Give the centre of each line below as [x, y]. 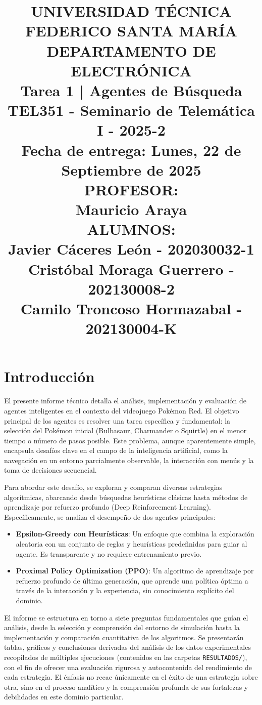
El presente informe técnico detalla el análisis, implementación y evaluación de [125, 401]
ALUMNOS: [131, 229]
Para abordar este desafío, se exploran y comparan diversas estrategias [113, 487]
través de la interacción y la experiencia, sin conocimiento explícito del [125, 590]
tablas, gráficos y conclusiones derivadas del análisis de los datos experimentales [127, 647]
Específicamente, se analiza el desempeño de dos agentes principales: [110, 516]
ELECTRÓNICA [131, 70]
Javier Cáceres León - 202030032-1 [131, 249]
